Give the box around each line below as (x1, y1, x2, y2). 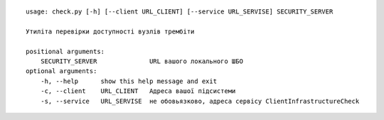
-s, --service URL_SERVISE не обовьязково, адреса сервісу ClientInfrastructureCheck (40, 97, 360, 105)
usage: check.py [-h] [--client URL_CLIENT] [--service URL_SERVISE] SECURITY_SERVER (26, 8, 334, 16)
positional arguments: (26, 47, 105, 55)
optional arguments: (26, 67, 97, 75)
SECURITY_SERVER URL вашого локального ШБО (40, 57, 243, 65)
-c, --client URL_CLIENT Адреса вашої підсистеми (40, 87, 236, 95)
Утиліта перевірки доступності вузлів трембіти (26, 27, 195, 36)
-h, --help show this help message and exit (40, 77, 217, 85)
